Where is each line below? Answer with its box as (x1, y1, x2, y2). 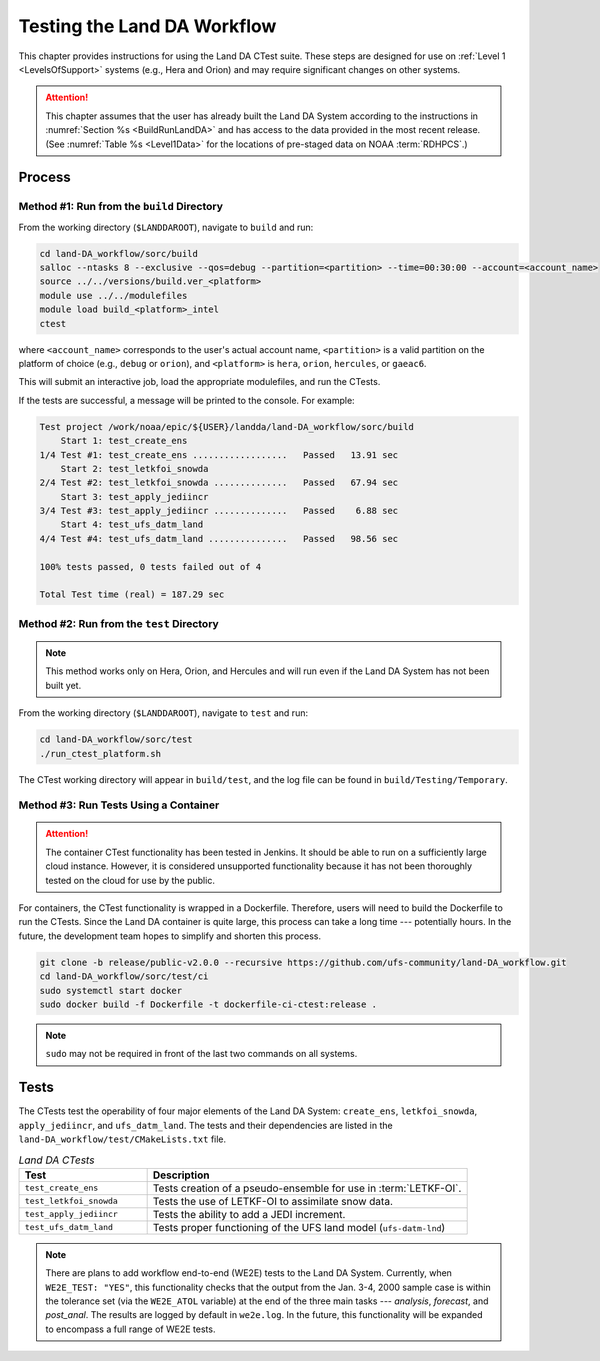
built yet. (45, 679, 82, 691)
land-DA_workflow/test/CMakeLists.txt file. (18, 1133, 227, 1145)
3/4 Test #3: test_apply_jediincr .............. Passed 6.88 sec (39, 505, 399, 517)
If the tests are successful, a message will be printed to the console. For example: (18, 394, 355, 406)
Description (152, 1168, 210, 1182)
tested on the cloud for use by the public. (45, 874, 215, 886)
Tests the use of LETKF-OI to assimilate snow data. (152, 1194, 394, 1208)
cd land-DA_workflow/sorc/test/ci (39, 971, 209, 982)
